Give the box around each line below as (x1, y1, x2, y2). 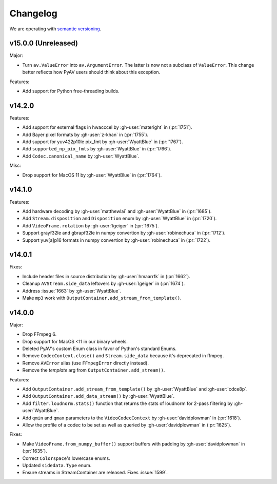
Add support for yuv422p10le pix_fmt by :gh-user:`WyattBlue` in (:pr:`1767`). (22, 139, 183, 145)
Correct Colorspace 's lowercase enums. (22, 455, 110, 461)
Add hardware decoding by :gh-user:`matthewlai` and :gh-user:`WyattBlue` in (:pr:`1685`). (22, 208, 212, 214)
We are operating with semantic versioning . (9, 26, 102, 32)
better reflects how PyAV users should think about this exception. (22, 69, 161, 75)
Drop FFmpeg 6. (22, 331, 56, 337)
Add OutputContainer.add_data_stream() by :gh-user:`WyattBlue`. (22, 393, 175, 399)
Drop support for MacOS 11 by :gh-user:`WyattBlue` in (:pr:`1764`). (22, 172, 162, 178)
